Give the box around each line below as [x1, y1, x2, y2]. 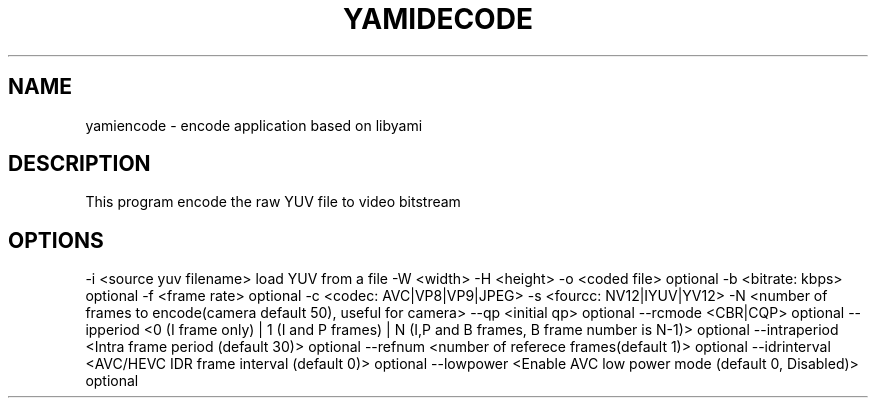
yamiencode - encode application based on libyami [85, 116, 423, 134]
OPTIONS [8, 227, 104, 253]
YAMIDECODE [343, 2, 533, 36]
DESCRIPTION [8, 151, 151, 177]
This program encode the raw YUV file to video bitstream [85, 193, 461, 211]
